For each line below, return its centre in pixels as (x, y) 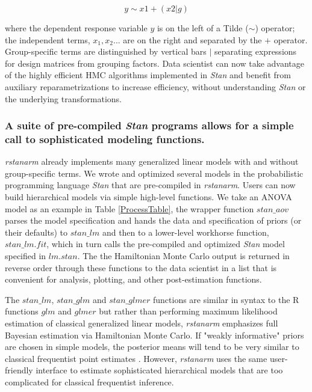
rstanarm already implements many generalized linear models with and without (152, 161)
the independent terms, (48, 39)
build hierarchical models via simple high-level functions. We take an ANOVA (148, 197)
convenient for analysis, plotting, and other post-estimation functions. (133, 279)
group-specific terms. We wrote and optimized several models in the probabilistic (154, 173)
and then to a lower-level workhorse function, (186, 232)
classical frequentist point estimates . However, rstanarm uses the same (136, 358)
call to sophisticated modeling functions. (105, 139)
